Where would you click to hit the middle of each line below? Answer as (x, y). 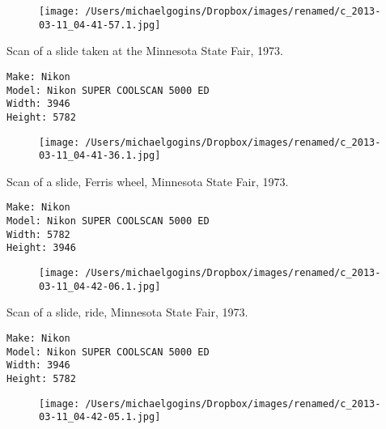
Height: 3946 (41, 248)
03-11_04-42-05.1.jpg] (100, 417)
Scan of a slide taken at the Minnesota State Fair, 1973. (145, 51)
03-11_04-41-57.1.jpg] (100, 25)
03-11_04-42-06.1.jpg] (100, 286)
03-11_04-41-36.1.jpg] (100, 156)
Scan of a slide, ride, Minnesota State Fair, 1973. (127, 312)
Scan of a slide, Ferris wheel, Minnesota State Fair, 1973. (148, 181)
